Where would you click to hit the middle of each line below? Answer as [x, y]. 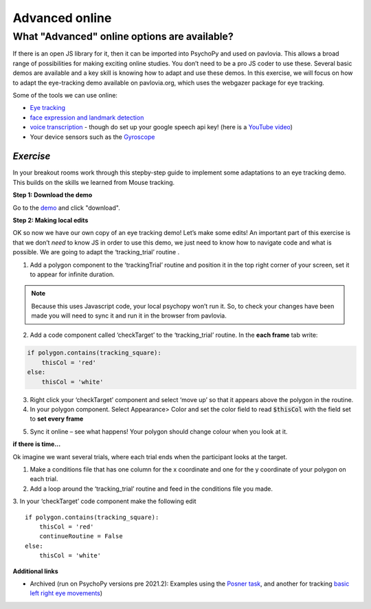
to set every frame [57, 419]
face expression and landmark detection [87, 118]
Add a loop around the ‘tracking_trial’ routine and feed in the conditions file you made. [151, 489]
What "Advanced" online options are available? [123, 36]
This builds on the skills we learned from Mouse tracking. [94, 182]
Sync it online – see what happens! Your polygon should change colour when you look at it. [159, 431]
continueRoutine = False [81, 536]
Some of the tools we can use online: [65, 95]
